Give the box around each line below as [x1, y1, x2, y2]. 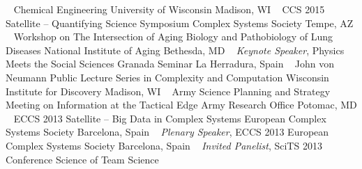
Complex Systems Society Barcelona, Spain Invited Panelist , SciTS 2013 [6, 138, 322, 152]
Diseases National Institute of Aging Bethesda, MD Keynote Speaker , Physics [6, 42, 345, 57]
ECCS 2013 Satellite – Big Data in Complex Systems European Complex [13, 111, 326, 125]
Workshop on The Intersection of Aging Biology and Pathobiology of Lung [13, 29, 333, 44]
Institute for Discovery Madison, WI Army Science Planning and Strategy [6, 83, 331, 98]
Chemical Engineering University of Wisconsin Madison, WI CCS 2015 [13, 2, 325, 16]
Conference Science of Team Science [6, 152, 159, 166]
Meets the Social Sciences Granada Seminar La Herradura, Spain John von [6, 56, 335, 71]
